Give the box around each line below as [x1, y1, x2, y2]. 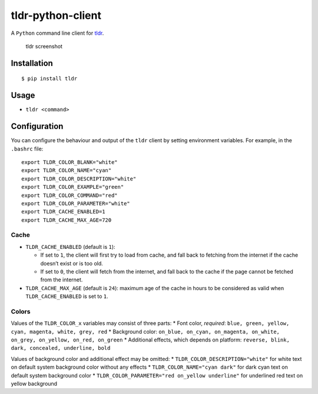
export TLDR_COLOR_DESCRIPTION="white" [21, 175, 137, 182]
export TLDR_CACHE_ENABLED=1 [21, 208, 105, 215]
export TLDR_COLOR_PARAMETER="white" [21, 200, 131, 206]
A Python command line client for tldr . [11, 29, 104, 37]
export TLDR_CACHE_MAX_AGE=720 [21, 216, 112, 224]
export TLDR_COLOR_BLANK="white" [21, 159, 118, 165]
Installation [11, 58, 53, 68]
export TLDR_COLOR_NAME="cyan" [21, 167, 112, 174]
